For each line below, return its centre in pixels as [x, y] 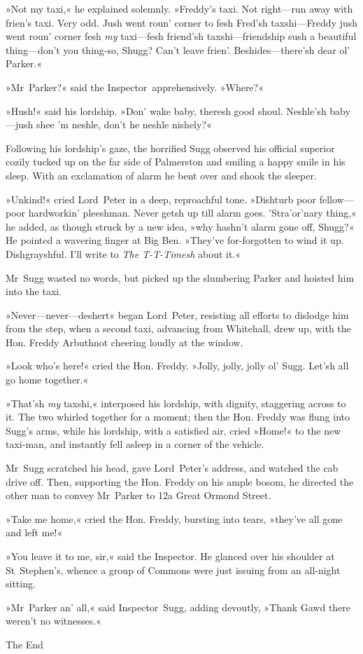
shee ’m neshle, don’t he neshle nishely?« [124, 124]
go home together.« [47, 380]
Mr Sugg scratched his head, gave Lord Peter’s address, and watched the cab [172, 468]
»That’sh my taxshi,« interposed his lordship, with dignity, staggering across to [176, 403]
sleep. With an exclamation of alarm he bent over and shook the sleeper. [161, 175]
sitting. [21, 584]
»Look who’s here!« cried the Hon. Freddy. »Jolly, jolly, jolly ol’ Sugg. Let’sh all [177, 366]
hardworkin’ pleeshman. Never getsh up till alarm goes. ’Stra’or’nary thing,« [192, 213]
